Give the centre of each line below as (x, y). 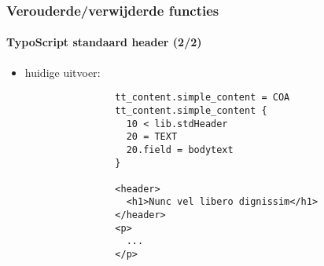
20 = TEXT (152, 137)
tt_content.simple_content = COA (202, 98)
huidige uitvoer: (63, 72)
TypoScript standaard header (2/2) (104, 42)
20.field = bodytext (180, 149)
